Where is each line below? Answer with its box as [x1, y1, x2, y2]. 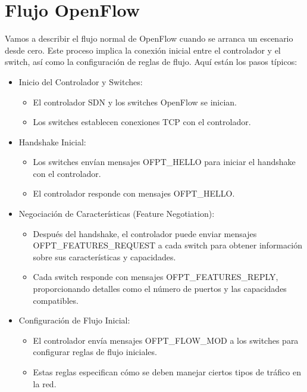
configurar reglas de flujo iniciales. [33, 346, 157, 358]
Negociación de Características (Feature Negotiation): [18, 207, 215, 220]
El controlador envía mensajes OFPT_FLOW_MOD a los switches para [33, 334, 299, 346]
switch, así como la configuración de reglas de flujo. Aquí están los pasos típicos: [5, 55, 297, 68]
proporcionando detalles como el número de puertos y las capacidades [33, 282, 287, 295]
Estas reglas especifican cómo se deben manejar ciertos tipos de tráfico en [33, 366, 301, 378]
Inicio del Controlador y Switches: [18, 75, 143, 88]
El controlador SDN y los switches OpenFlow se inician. [33, 95, 237, 108]
